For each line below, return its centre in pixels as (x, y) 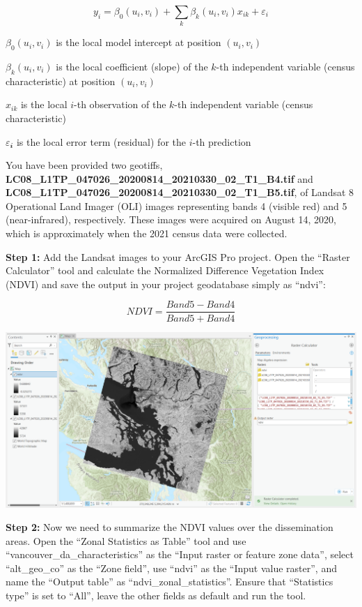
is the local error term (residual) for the (101, 141)
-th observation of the (120, 104)
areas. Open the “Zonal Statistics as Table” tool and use (126, 540)
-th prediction (222, 141)
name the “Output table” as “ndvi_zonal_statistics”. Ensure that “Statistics (170, 582)
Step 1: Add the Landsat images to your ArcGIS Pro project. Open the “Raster (178, 256)
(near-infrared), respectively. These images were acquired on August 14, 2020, (171, 219)
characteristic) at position (61, 81)
